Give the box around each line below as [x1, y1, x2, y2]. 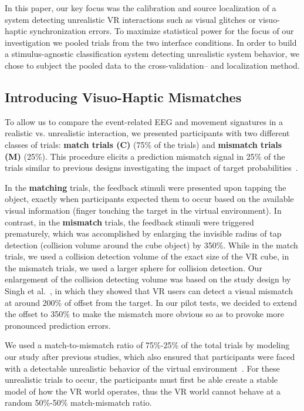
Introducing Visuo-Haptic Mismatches [5, 87, 242, 106]
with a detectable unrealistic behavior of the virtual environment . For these [5, 362, 280, 374]
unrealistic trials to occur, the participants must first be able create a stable [5, 373, 278, 386]
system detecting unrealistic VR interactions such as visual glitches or [5, 13, 256, 25]
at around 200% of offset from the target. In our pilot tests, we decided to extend [5, 296, 298, 308]
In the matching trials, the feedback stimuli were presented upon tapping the [5, 181, 286, 193]
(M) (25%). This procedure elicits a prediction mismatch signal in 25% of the [5, 150, 285, 162]
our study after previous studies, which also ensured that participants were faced [5, 351, 295, 363]
